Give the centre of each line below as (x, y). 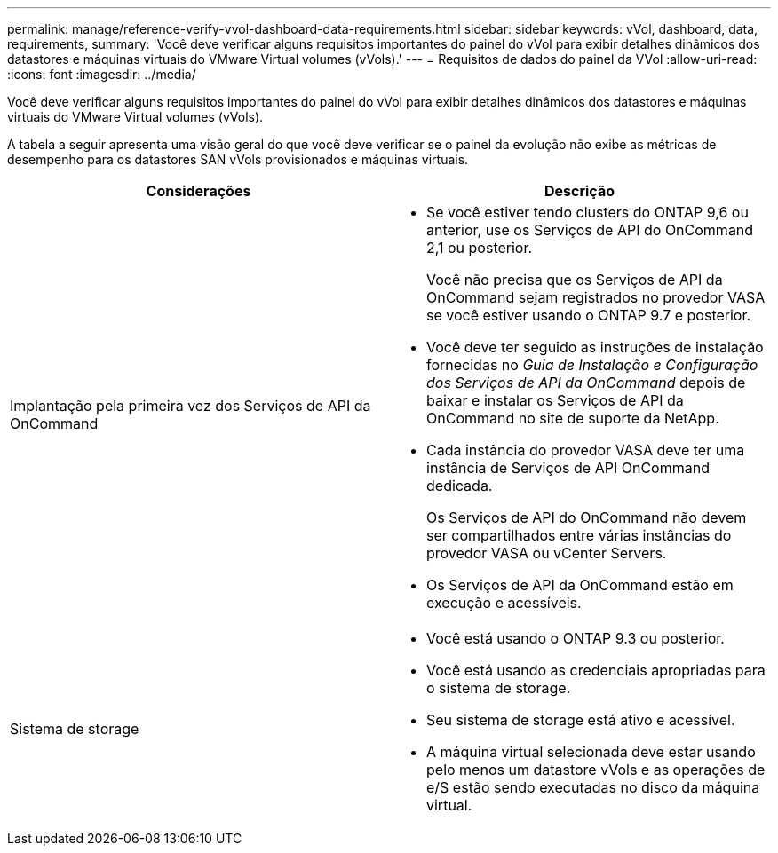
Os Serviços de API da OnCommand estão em (580, 585)
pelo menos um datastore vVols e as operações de (596, 770)
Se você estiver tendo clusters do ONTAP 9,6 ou (587, 212)
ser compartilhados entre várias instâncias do (579, 535)
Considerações (198, 191)
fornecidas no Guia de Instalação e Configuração (592, 365)
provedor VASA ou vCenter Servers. (547, 553)
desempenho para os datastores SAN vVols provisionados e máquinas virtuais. (238, 159)
